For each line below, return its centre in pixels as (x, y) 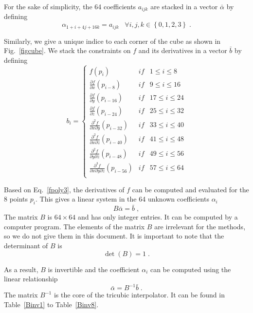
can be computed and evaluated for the (190, 189)
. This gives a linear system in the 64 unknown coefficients (122, 199)
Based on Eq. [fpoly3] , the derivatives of (64, 189)
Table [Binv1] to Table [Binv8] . (51, 304)
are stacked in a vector (184, 6)
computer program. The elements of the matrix (74, 226)
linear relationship (31, 279)
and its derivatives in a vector (183, 50)
